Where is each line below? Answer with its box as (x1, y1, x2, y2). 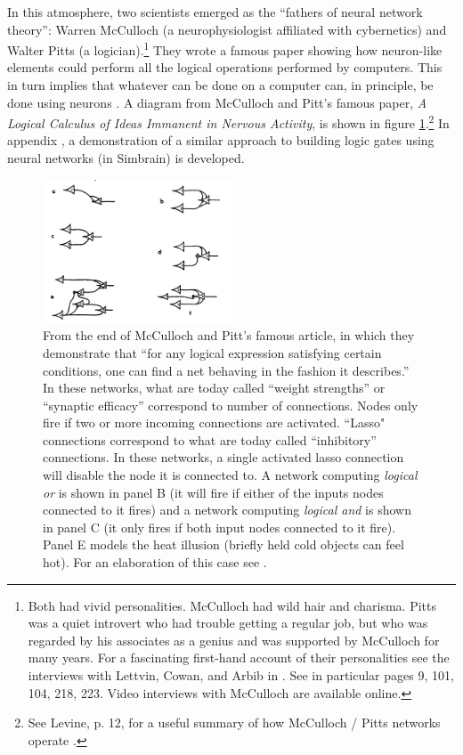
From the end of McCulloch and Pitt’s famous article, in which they (43, 326, 415, 345)
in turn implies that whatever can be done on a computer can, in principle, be (7, 76, 434, 94)
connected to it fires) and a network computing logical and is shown (43, 500, 411, 519)
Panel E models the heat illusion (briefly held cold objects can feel (43, 535, 404, 554)
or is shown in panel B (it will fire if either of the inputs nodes (43, 483, 384, 501)
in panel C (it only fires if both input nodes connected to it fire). (43, 517, 396, 536)
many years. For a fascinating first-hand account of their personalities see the (28, 648, 450, 667)
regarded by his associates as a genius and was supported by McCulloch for (28, 630, 440, 649)
